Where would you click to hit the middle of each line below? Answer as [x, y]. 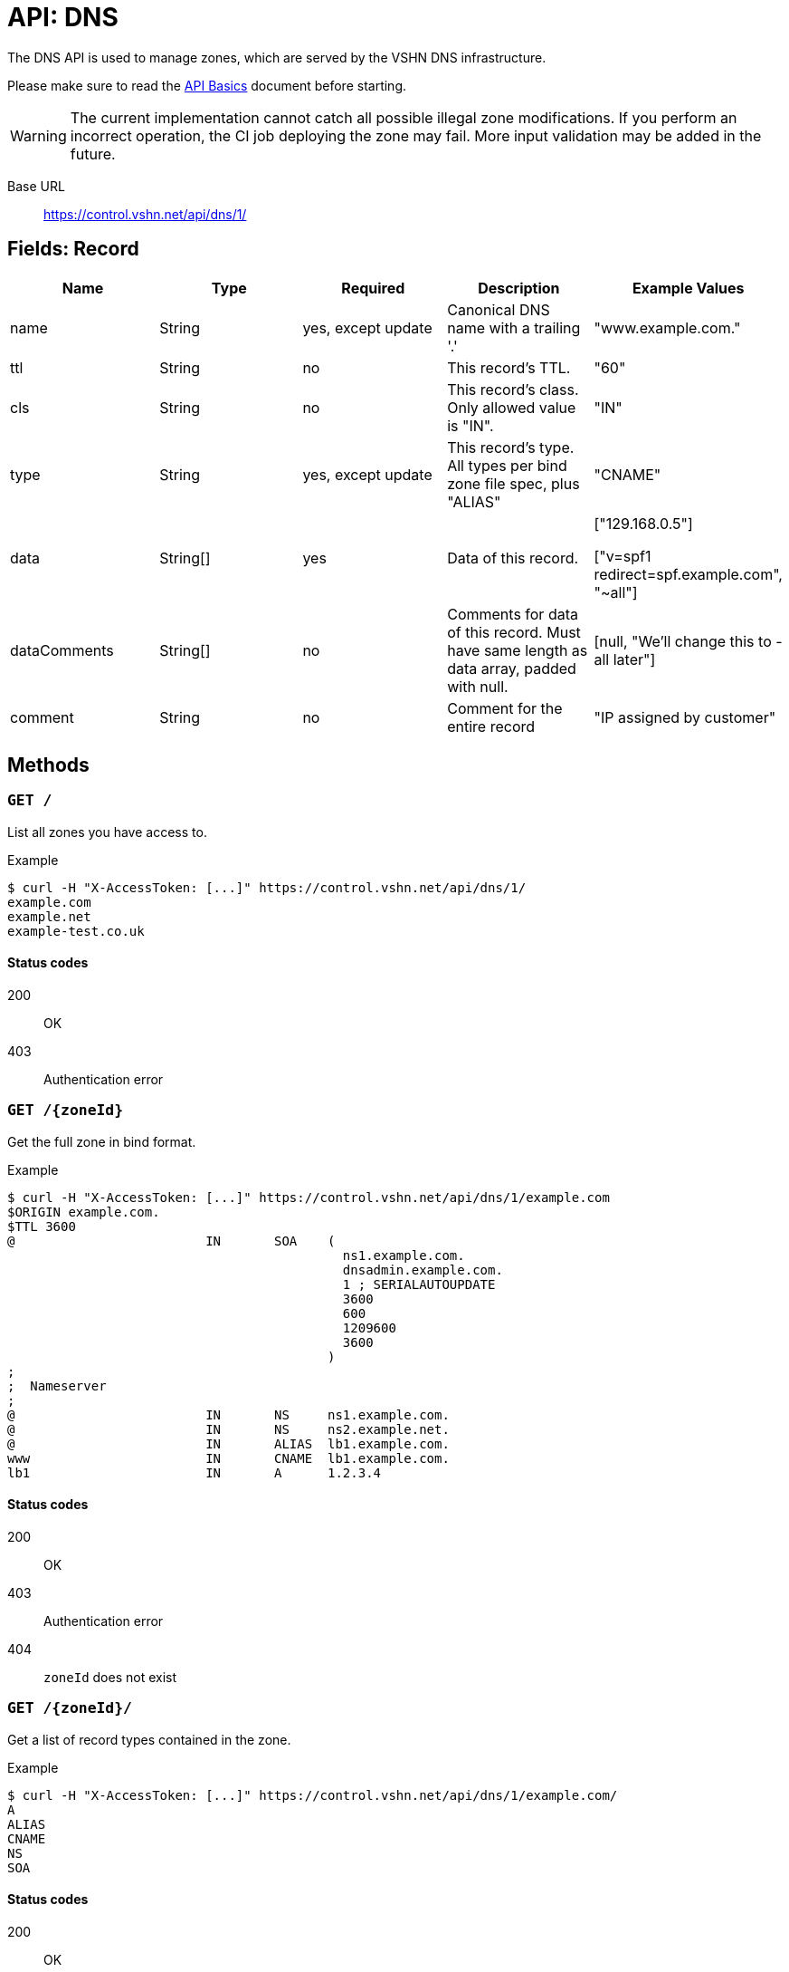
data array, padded [512, 668]
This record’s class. [513, 389]
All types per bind [507, 465]
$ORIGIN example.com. [84, 1212]
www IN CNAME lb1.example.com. [228, 1458]
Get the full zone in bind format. [102, 1141]
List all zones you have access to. [107, 832]
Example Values [688, 288]
